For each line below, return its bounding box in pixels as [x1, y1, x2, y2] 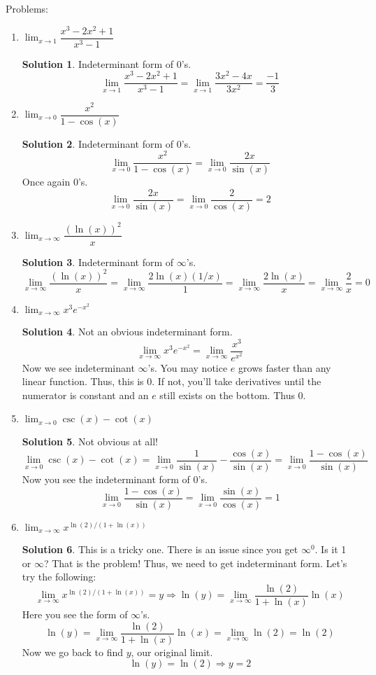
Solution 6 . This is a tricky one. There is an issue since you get [22, 542, 298, 557]
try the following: [22, 569, 96, 584]
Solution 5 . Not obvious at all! [22, 434, 158, 449]
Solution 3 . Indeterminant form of [22, 254, 174, 269]
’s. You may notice [147, 360, 228, 375]
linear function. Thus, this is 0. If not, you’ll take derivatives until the [22, 374, 321, 389]
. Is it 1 [314, 542, 347, 557]
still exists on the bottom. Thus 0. [159, 387, 306, 402]
